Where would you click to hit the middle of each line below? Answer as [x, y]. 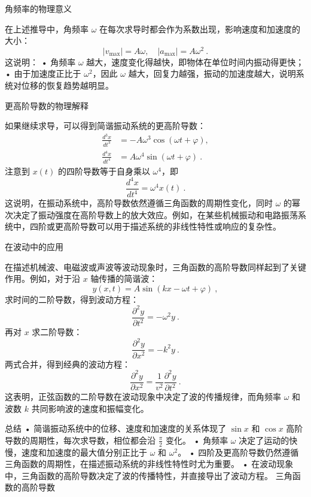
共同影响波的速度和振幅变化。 [90, 408]
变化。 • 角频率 [197, 440]
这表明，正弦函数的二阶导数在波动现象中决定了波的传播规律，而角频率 [143, 397]
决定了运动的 [264, 440]
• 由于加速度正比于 [43, 73]
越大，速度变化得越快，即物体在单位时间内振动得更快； [195, 61]
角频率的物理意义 [38, 8]
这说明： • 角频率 [40, 61]
